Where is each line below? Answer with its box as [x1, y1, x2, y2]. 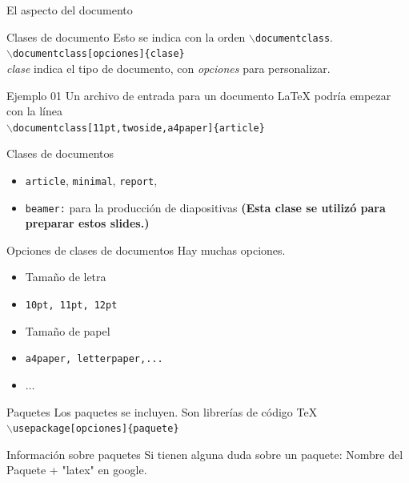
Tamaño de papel [25, 322, 110, 339]
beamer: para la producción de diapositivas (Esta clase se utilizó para [25, 199, 386, 215]
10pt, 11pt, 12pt [25, 300, 118, 312]
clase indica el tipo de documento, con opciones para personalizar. [6, 59, 331, 76]
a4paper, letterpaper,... [25, 353, 163, 365]
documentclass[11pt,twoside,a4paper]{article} [12, 122, 265, 134]
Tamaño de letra [25, 268, 106, 285]
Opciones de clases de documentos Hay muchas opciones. [6, 241, 286, 258]
